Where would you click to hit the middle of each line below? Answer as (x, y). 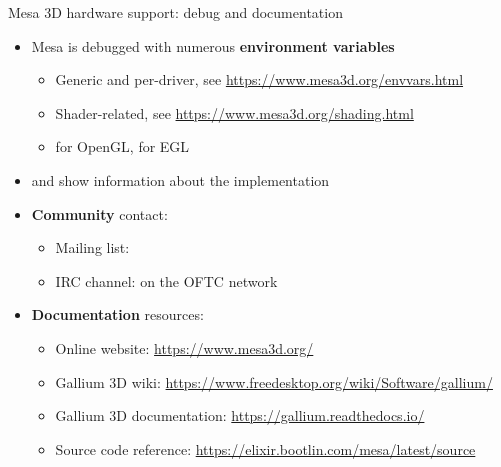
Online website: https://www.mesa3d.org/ (184, 347)
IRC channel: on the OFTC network (166, 280)
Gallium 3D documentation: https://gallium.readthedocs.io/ (240, 415)
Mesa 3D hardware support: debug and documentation (175, 12)
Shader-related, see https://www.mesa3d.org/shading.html (234, 112)
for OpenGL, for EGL (122, 146)
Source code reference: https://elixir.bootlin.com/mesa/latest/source (265, 448)
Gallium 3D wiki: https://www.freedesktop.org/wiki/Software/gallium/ (274, 381)
